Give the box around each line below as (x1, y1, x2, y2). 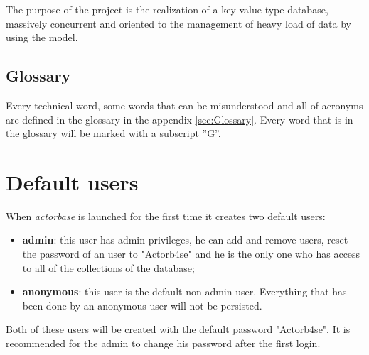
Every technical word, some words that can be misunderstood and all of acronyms (6, 97, 363, 112)
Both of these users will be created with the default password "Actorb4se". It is (6, 322, 351, 337)
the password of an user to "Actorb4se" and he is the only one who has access (22, 246, 360, 261)
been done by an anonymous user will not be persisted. (22, 297, 262, 312)
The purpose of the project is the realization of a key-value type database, (6, 2, 328, 16)
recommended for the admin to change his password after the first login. (6, 336, 321, 351)
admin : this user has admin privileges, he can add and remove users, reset (22, 232, 348, 247)
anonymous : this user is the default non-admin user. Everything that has (22, 284, 347, 299)
